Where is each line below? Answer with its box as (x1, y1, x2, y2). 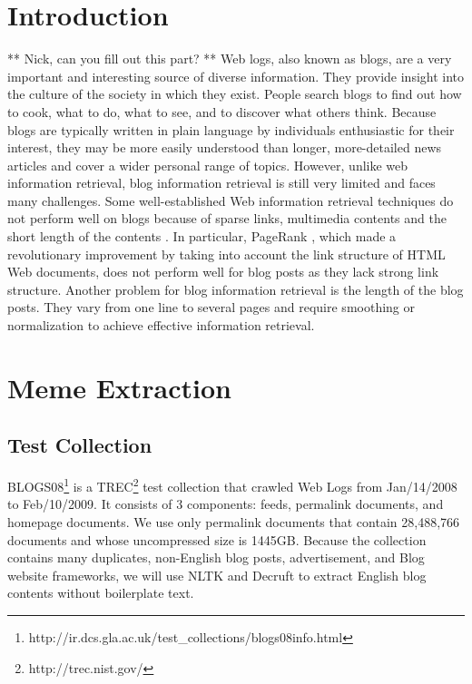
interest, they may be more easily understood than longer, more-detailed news (7, 138, 442, 157)
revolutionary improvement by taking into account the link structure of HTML (7, 244, 446, 263)
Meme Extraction (7, 368, 231, 406)
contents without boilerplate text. (7, 583, 194, 602)
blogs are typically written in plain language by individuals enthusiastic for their (7, 120, 455, 139)
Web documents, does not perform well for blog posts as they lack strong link (7, 262, 439, 281)
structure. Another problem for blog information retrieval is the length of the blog (7, 279, 464, 298)
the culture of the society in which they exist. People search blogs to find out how (7, 84, 462, 103)
